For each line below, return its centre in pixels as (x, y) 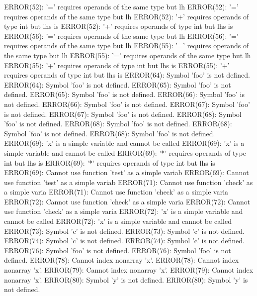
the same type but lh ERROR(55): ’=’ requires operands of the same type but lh (128, 55)
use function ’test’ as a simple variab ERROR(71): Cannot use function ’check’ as (128, 182)
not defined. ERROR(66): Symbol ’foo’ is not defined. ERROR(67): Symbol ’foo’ (127, 104)
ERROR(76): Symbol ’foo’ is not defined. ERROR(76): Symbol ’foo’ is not (118, 250)
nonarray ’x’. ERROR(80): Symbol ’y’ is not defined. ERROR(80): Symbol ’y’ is (126, 279)
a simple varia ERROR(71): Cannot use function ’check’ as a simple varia (116, 192)
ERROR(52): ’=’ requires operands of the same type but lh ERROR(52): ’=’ (121, 6)
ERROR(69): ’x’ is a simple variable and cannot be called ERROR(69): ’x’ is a (124, 143)
